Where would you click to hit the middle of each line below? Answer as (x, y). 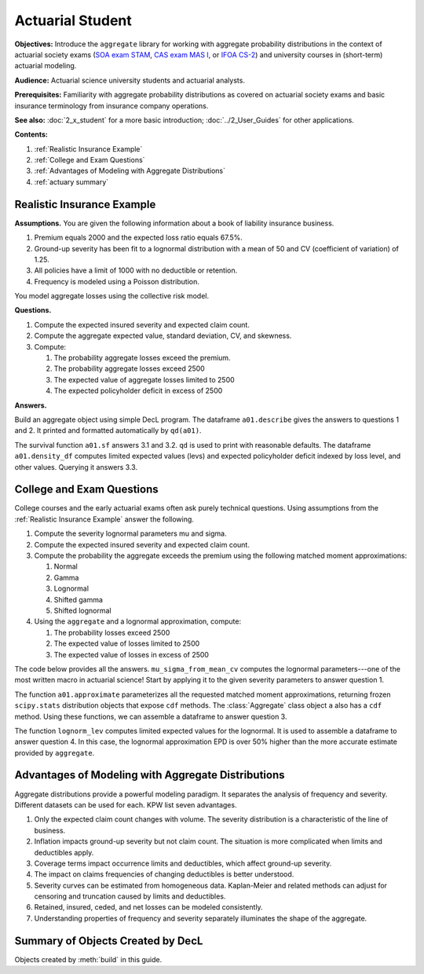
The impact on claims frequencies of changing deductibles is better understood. (164, 874)
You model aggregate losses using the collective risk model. (112, 296)
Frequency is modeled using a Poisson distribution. (117, 281)
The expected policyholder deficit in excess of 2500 (138, 391)
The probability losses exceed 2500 (112, 632)
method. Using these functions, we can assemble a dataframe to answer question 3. (151, 716)
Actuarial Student (73, 20)
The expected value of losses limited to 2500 (127, 643)
